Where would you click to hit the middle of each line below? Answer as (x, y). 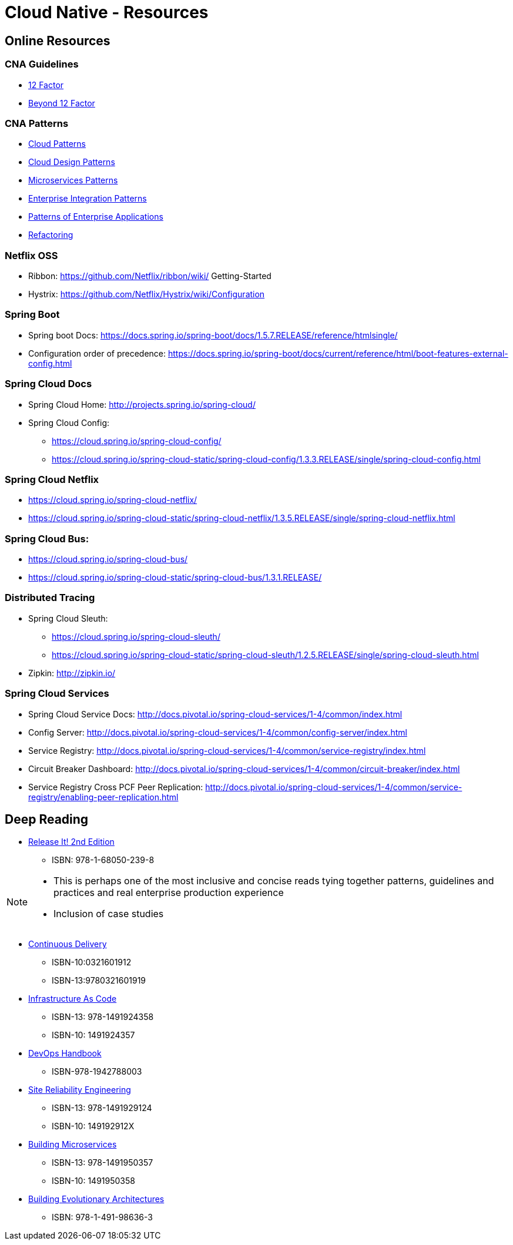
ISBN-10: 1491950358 (93, 1181)
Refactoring (51, 235)
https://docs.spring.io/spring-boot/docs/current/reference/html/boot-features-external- (338, 353)
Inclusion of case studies (109, 914)
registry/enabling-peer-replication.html (103, 797)
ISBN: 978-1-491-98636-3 (102, 1217)
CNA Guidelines (42, 64)
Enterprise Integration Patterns (88, 199)
